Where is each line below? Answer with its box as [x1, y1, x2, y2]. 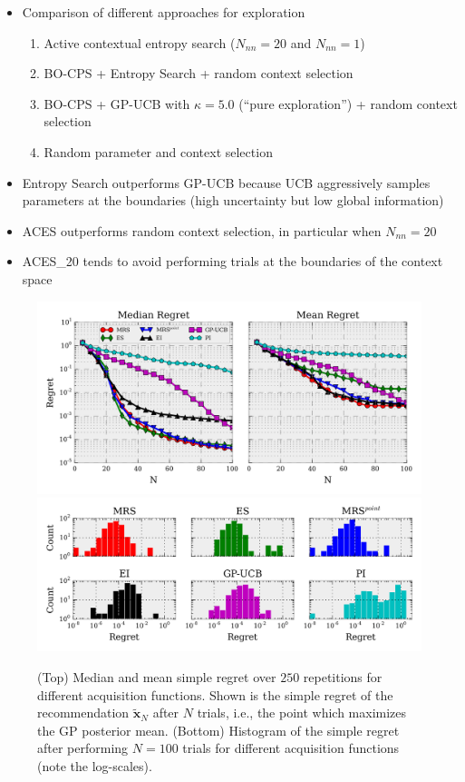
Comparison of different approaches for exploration [22, 3, 305, 21]
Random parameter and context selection [44, 142, 273, 161]
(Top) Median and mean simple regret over [37, 668, 276, 687]
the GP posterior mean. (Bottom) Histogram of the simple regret [37, 720, 400, 739]
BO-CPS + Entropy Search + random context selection [44, 64, 354, 83]
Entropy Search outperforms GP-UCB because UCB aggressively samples [22, 173, 431, 192]
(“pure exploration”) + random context [238, 94, 458, 113]
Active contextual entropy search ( [44, 33, 236, 52]
